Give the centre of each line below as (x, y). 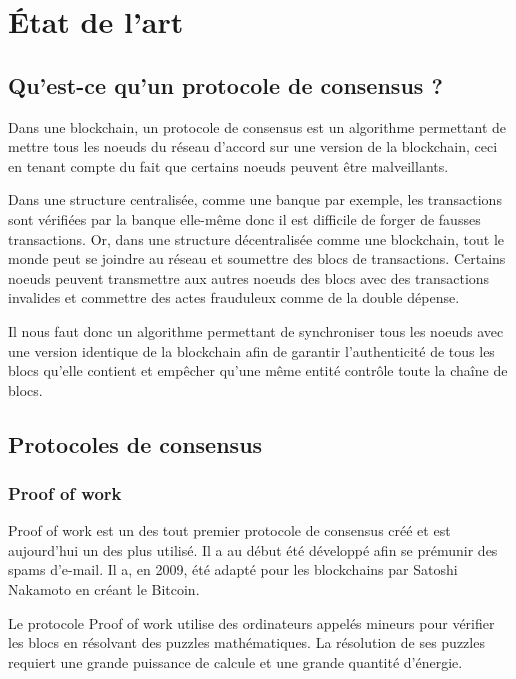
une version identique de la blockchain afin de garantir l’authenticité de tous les (251, 350)
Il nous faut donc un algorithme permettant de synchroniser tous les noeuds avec (256, 330)
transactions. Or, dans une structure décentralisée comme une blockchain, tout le (256, 238)
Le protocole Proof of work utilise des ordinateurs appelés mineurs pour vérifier (251, 622)
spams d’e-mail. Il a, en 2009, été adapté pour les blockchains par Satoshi (233, 569)
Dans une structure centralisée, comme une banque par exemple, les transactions (255, 199)
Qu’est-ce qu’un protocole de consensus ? (225, 84)
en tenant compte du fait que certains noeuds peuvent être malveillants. (228, 165)
